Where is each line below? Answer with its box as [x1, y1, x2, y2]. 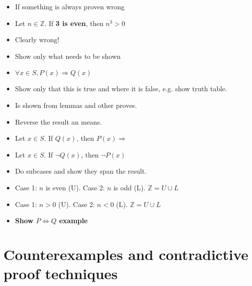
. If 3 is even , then [44, 18, 104, 28]
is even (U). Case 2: [45, 182, 105, 192]
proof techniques [3, 263, 118, 284]
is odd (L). [113, 182, 146, 192]
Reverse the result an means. [15, 116, 102, 127]
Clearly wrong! [15, 34, 59, 45]
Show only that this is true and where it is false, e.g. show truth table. [15, 83, 227, 94]
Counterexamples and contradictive [3, 244, 249, 264]
